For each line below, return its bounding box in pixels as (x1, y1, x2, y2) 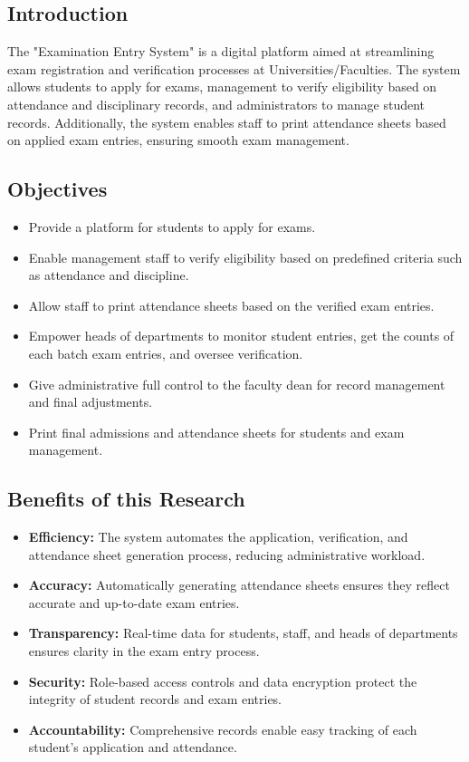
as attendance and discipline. (28, 265, 189, 285)
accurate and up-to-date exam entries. (28, 593, 240, 612)
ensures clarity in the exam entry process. (28, 641, 260, 661)
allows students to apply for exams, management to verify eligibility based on (7, 77, 437, 96)
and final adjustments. (28, 392, 153, 411)
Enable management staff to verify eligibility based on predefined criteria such (28, 247, 463, 266)
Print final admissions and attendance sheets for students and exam (28, 422, 405, 441)
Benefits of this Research (7, 485, 245, 513)
